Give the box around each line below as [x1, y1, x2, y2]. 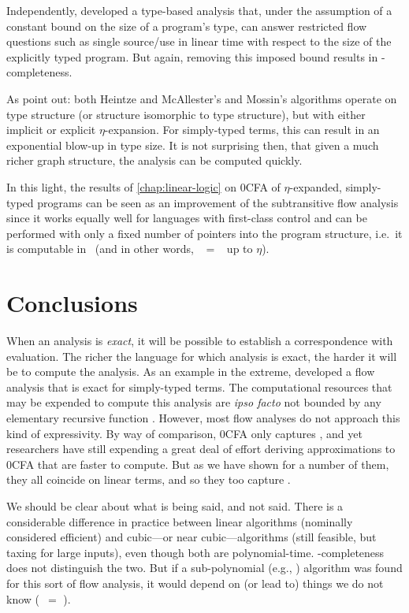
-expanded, [289, 178, 342, 195]
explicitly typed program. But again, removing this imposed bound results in [6, 48, 378, 65]
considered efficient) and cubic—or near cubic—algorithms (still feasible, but [6, 529, 377, 545]
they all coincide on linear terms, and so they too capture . [6, 471, 291, 488]
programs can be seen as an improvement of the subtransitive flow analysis [37, 194, 399, 210]
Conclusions [6, 287, 138, 319]
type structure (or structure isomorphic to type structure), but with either [6, 106, 366, 122]
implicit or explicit [6, 121, 96, 138]
